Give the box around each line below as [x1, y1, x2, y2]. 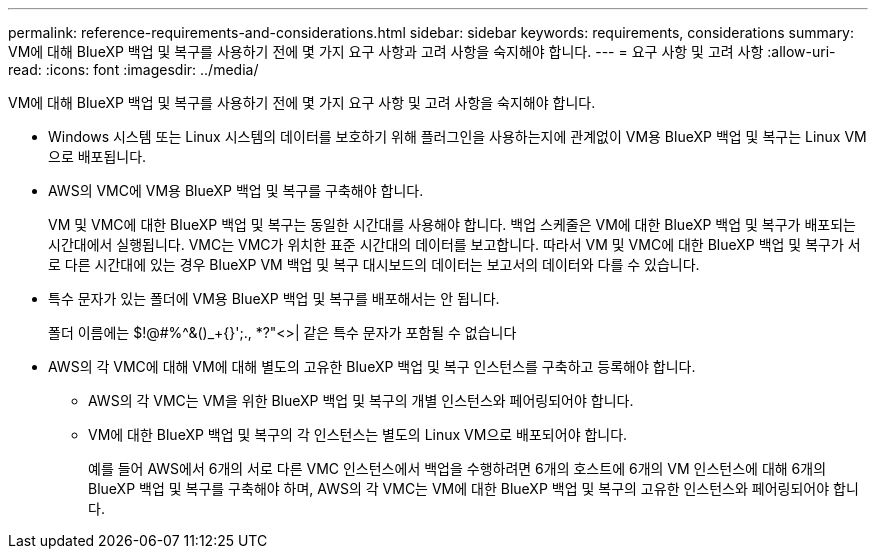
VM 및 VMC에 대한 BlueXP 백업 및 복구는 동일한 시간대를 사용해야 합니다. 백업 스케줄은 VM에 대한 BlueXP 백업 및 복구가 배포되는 [48, 216, 856, 233]
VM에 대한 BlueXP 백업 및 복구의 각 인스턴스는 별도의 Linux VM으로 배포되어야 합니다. [88, 426, 628, 443]
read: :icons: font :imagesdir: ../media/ [8, 61, 259, 78]
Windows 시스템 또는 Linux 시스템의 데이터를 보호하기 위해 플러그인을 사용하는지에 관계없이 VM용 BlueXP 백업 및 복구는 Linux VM [48, 128, 867, 145]
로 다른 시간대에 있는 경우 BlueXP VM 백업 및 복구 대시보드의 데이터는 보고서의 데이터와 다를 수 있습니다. [48, 256, 700, 273]
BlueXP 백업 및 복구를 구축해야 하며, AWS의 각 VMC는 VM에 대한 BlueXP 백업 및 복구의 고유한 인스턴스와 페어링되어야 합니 [88, 480, 859, 497]
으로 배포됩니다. [48, 148, 147, 165]
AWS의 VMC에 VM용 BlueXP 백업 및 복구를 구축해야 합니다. [48, 182, 424, 199]
